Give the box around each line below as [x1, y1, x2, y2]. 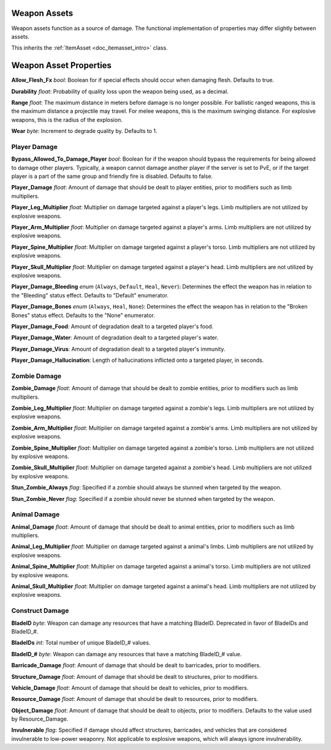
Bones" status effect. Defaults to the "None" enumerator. [11, 312, 156, 319]
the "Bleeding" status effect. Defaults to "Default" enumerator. [11, 291, 169, 299]
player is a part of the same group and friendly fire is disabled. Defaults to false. [11, 172, 213, 180]
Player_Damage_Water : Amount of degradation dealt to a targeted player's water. [11, 334, 219, 342]
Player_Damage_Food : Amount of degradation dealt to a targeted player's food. [11, 323, 214, 330]
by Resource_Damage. [11, 715, 69, 723]
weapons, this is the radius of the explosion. [11, 116, 123, 123]
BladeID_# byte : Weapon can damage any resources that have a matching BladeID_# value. [11, 650, 242, 657]
